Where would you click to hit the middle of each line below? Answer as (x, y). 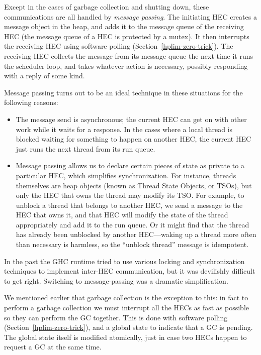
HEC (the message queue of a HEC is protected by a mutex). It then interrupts (127, 36)
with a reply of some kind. (45, 76)
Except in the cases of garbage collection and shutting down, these (107, 7)
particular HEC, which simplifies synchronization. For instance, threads (126, 175)
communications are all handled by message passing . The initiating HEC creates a (130, 16)
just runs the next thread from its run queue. (85, 148)
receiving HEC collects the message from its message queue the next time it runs (129, 55)
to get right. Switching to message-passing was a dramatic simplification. (116, 280)
